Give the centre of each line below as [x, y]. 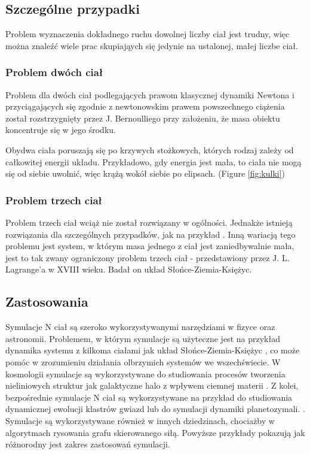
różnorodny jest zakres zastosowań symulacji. [88, 444]
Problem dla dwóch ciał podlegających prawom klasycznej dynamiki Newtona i [150, 94]
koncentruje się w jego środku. [61, 130]
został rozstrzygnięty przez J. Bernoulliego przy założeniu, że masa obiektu [143, 118]
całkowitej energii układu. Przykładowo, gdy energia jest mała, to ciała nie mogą [154, 161]
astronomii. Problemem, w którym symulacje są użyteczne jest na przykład [143, 338]
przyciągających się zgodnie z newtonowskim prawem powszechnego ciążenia [145, 106]
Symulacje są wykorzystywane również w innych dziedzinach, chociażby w [140, 420]
